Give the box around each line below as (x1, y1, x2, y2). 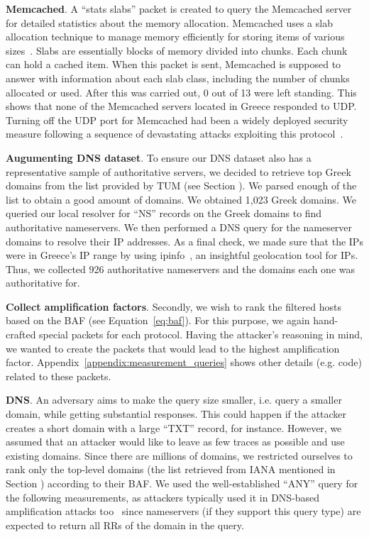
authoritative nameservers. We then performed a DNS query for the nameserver (6, 219, 353, 234)
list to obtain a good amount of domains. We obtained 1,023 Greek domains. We (6, 192, 356, 206)
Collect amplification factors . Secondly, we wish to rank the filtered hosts (6, 299, 341, 314)
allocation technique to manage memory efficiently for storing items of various (6, 29, 345, 44)
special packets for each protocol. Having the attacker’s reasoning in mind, (39, 327, 363, 342)
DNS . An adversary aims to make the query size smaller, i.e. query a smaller (6, 392, 342, 407)
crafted (6, 327, 36, 342)
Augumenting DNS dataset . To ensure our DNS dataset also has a (6, 150, 312, 165)
